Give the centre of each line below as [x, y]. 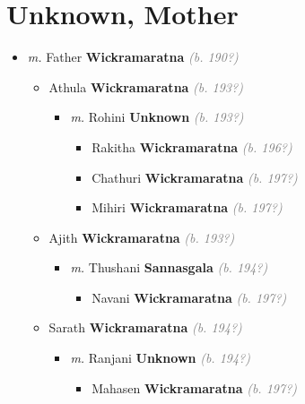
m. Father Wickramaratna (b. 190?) [133, 57]
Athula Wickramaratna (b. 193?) [146, 86]
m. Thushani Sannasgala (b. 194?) [169, 267]
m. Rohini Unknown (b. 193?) [157, 117]
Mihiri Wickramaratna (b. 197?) [187, 207]
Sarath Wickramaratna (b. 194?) [145, 327]
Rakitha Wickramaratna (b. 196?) [192, 146]
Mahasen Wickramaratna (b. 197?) [195, 387]
